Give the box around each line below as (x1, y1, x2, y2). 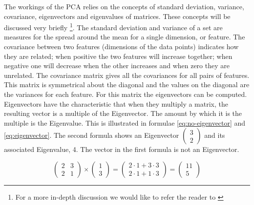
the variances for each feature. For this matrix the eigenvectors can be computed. (4, 89, 247, 99)
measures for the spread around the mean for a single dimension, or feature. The (4, 32, 245, 42)
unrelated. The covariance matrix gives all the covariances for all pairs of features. (4, 70, 250, 80)
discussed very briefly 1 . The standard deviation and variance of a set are (4, 21, 223, 32)
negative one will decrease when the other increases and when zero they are (4, 60, 230, 71)
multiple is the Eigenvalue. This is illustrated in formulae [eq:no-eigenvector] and (4, 117, 246, 128)
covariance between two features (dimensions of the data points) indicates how (4, 41, 239, 52)
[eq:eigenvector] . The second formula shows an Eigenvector (4, 130, 179, 140)
